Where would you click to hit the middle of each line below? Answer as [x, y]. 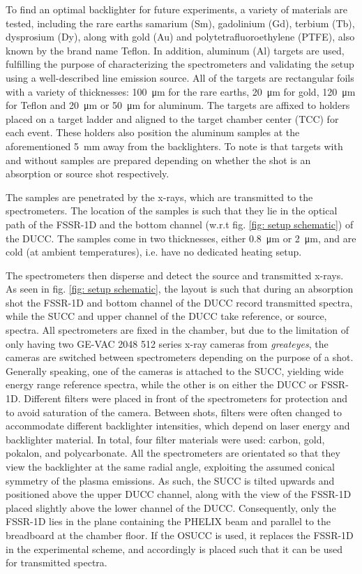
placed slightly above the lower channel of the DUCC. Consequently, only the [171, 507]
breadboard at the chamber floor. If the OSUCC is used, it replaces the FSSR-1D [180, 535]
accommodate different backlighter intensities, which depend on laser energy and [178, 426]
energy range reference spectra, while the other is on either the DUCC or [162, 384]
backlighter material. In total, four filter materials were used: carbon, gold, [165, 439]
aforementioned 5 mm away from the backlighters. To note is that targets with [174, 146]
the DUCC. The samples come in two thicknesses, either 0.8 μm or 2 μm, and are [181, 238]
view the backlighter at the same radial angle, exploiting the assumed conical [171, 466]
